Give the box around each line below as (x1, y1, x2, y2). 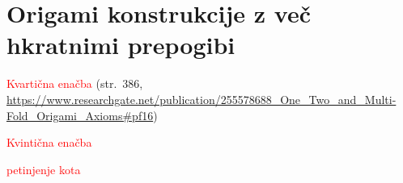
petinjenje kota (6, 160, 81, 177)
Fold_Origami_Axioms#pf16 (6, 106, 154, 123)
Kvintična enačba (6, 134, 92, 151)
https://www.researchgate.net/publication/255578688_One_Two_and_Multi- (6, 90, 397, 107)
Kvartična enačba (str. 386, (6, 75, 143, 92)
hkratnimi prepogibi (6, 28, 235, 61)
